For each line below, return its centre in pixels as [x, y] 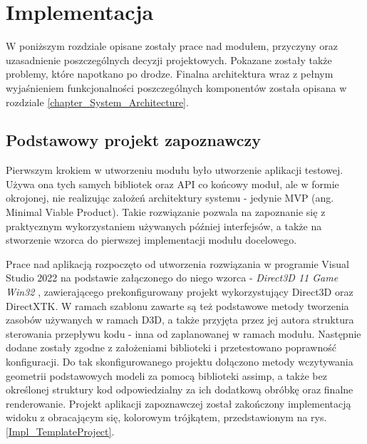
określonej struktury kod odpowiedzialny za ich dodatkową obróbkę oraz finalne [180, 389]
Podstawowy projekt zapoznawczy [133, 140]
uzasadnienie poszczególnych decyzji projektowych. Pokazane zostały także [169, 60]
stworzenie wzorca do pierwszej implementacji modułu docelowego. [151, 240]
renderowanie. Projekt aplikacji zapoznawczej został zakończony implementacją [179, 403]
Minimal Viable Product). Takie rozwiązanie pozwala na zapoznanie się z [166, 212]
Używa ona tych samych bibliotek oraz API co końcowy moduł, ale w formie [172, 184]
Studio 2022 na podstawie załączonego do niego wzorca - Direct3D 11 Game [172, 278]
